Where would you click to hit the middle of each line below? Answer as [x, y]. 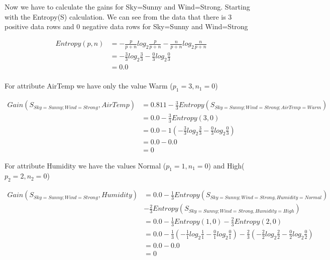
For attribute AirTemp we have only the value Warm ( [89, 86]
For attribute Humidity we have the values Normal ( [85, 165]
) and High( [226, 165]
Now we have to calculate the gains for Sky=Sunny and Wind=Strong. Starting [127, 7]
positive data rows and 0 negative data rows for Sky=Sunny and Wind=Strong [126, 26]
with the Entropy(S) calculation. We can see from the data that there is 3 [118, 16]
